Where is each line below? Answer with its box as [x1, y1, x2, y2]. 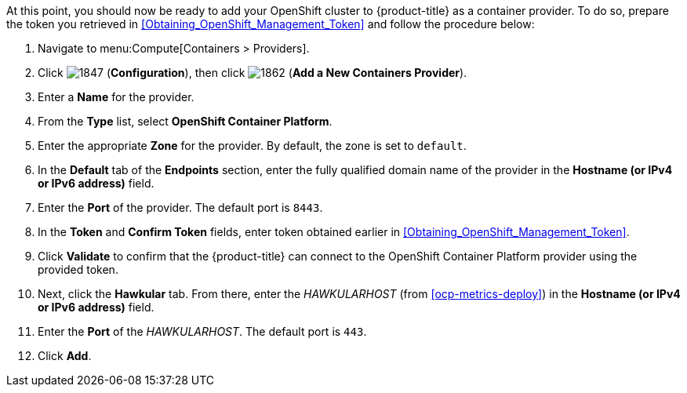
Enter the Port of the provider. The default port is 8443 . [38, 201, 323, 214]
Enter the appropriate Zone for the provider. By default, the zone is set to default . [38, 139, 467, 152]
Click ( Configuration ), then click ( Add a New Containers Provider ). [38, 66, 467, 79]
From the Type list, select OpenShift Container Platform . [38, 115, 333, 128]
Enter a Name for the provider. [38, 90, 194, 104]
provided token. [38, 263, 118, 276]
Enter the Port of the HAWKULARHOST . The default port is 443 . [38, 325, 367, 338]
